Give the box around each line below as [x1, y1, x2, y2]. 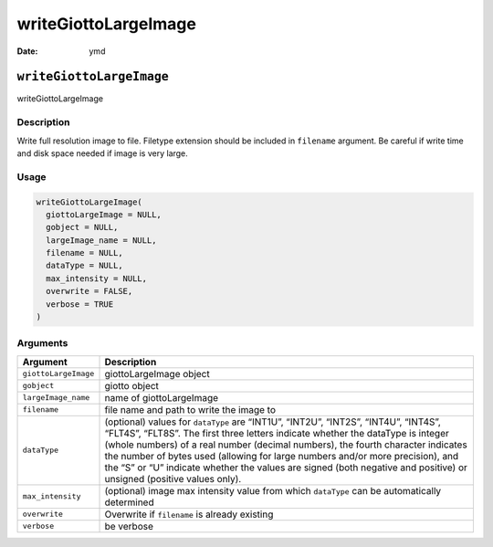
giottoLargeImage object [104, 367, 210, 380]
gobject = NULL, [46, 222, 119, 233]
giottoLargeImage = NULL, [46, 209, 162, 219]
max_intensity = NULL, [46, 273, 148, 283]
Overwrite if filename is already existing [104, 508, 274, 521]
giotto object [104, 379, 160, 392]
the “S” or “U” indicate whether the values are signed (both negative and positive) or [104, 461, 467, 474]
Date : [16, 46, 38, 57]
